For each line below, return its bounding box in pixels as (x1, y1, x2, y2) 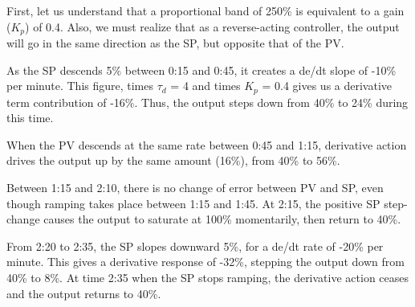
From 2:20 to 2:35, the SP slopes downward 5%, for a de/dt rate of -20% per (6, 237, 384, 254)
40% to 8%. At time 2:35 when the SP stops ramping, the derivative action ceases (6, 269, 409, 286)
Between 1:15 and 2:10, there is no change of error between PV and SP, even (6, 179, 384, 196)
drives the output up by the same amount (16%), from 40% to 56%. (6, 152, 340, 169)
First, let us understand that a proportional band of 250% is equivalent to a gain (6, 2, 405, 18)
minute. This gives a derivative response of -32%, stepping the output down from (6, 253, 405, 270)
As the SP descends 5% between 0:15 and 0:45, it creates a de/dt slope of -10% (6, 61, 397, 78)
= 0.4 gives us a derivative (262, 77, 393, 94)
